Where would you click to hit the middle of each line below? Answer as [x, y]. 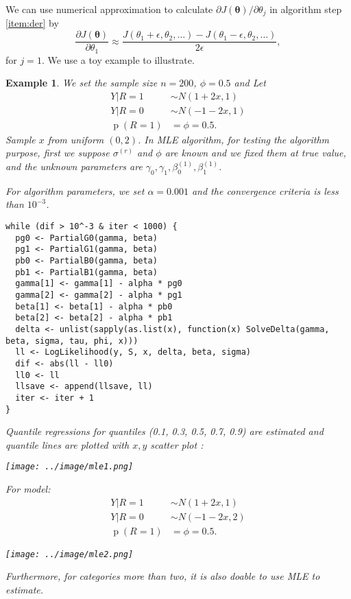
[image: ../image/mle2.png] [70, 554]
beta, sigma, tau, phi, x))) [72, 341]
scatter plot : [177, 444]
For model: [28, 489]
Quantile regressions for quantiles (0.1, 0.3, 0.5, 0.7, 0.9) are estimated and [165, 431]
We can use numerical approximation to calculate [109, 9]
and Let [250, 83]
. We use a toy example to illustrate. [118, 59]
